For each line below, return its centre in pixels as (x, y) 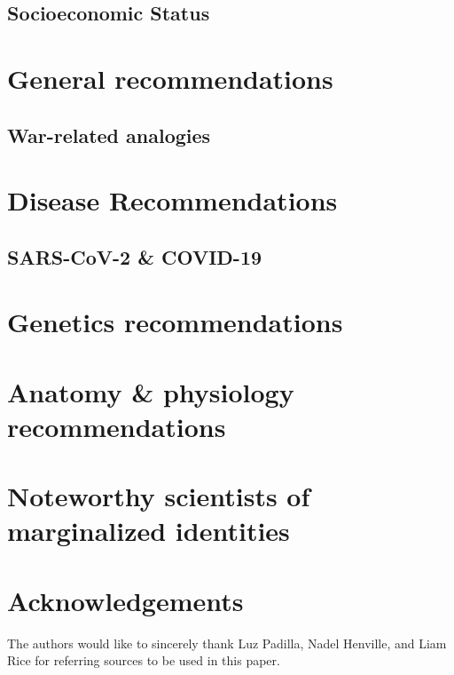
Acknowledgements (125, 600)
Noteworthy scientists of (159, 496)
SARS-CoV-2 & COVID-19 (135, 256)
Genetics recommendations (175, 322)
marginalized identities (149, 531)
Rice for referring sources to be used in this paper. (144, 660)
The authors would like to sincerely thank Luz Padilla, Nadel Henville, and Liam (227, 643)
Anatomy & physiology (151, 391)
